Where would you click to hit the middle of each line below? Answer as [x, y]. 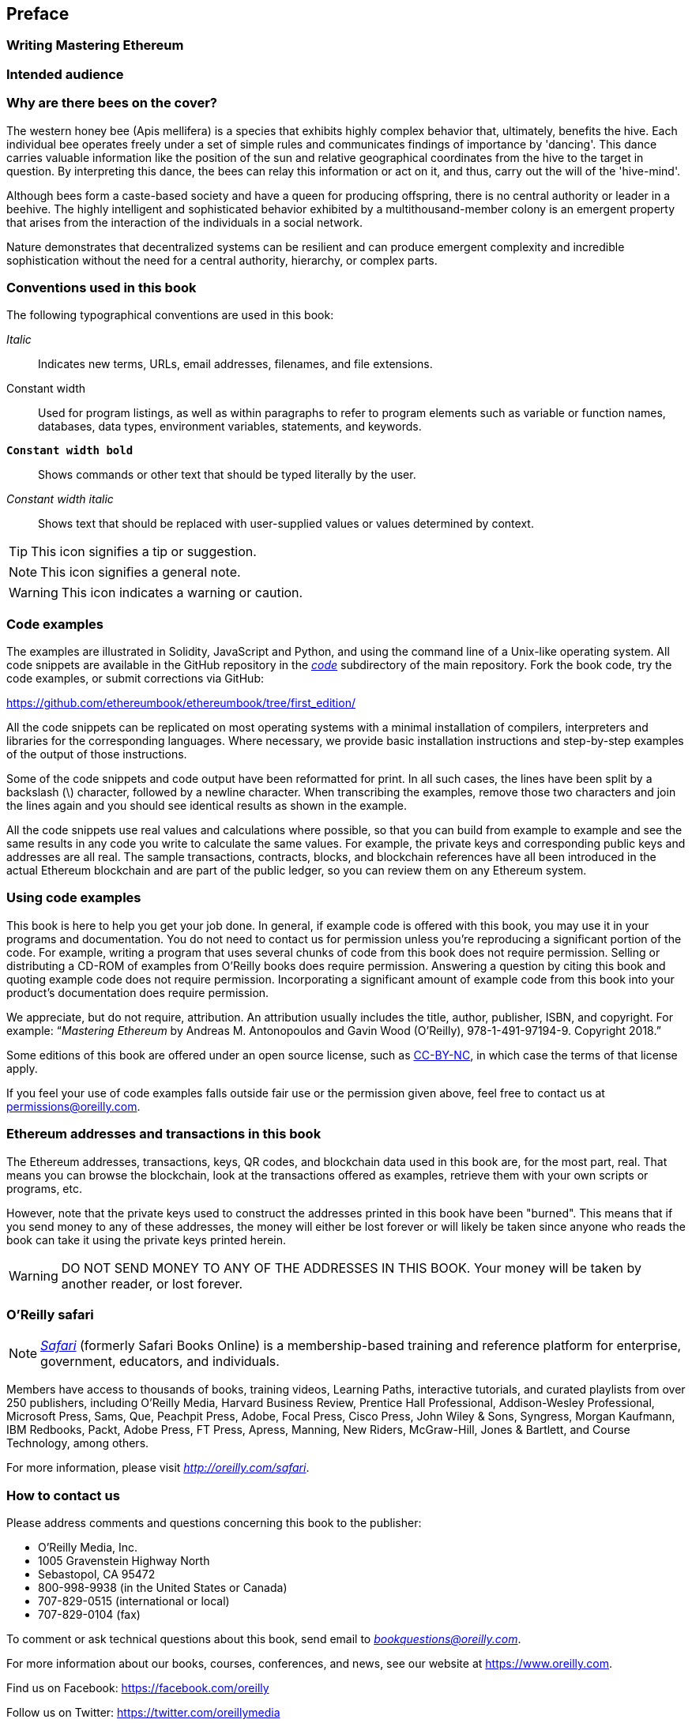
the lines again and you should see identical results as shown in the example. [207, 806]
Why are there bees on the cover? [112, 103]
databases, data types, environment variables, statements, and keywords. [230, 427]
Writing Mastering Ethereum [95, 45]
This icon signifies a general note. [141, 572]
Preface [38, 14]
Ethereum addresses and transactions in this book [164, 1134]
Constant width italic [60, 499]
